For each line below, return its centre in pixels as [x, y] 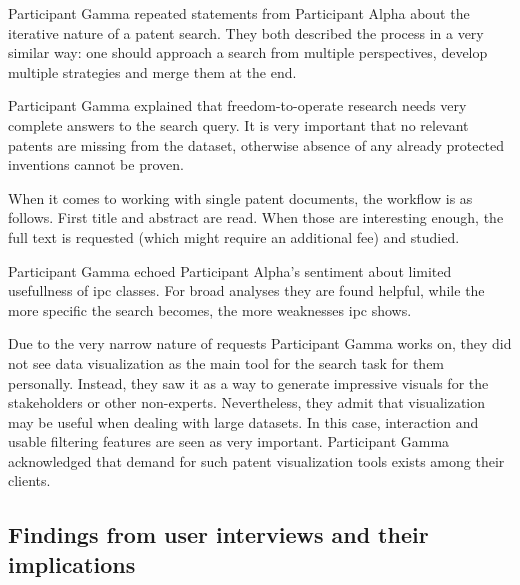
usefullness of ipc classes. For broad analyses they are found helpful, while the [246, 290]
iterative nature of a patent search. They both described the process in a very [246, 32]
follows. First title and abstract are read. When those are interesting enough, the [256, 217]
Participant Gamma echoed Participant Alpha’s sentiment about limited [230, 270]
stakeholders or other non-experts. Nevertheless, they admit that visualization [247, 402]
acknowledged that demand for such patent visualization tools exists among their [256, 460]
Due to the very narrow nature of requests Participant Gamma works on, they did [260, 343]
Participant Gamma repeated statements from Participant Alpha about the [239, 13]
